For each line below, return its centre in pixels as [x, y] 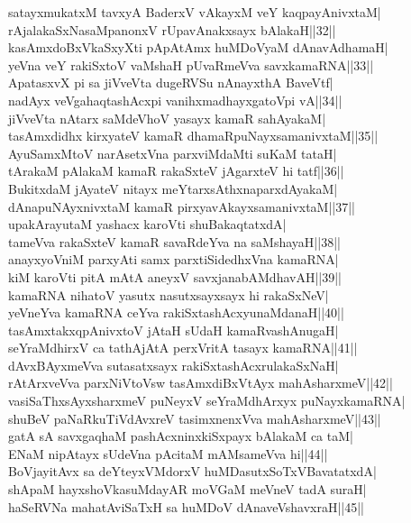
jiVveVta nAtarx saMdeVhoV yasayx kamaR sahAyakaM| [167, 118]
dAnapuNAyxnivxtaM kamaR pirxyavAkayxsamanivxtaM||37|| [182, 206]
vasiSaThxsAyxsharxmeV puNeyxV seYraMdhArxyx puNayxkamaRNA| [207, 401]
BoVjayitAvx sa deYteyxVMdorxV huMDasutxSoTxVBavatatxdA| [192, 471]
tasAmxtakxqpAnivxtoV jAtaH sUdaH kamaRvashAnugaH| [174, 330]
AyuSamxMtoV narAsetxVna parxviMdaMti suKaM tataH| [173, 153]
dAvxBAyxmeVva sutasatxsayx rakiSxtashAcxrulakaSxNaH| [174, 365]
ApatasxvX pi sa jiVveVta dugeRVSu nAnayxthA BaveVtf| [171, 83]
